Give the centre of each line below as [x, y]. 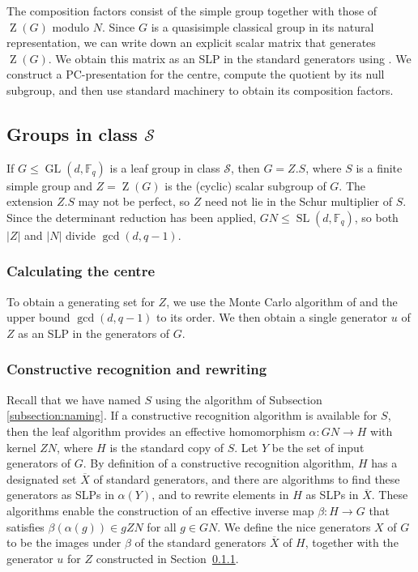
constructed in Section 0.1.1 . [167, 558]
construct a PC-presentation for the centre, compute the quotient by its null [196, 74]
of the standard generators [200, 542]
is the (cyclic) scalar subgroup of [245, 185]
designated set [42, 478]
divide [80, 235]
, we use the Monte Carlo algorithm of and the [282, 301]
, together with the [352, 542]
